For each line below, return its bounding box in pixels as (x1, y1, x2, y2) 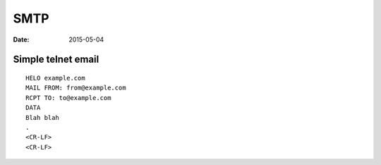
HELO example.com (25, 74, 85, 82)
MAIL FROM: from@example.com (25, 84, 126, 92)
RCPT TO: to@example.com (25, 94, 111, 102)
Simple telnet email (13, 54, 99, 66)
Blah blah (25, 114, 59, 121)
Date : (13, 35, 30, 44)
